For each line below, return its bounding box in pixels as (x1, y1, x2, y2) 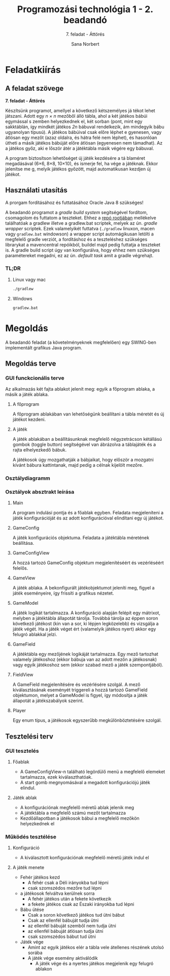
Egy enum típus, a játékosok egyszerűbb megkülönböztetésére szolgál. (12, 717, 162, 723)
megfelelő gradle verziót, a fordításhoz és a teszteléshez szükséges (5, 236, 148, 242)
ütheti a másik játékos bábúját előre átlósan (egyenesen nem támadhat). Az (5, 140, 163, 146)
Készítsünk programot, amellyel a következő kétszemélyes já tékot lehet (5, 108, 156, 114)
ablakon (35, 966, 52, 972)
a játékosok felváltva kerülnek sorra (20, 890, 95, 896)
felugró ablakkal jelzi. (12, 632, 57, 638)
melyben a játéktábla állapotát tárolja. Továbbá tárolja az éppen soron (12, 615, 158, 621)
